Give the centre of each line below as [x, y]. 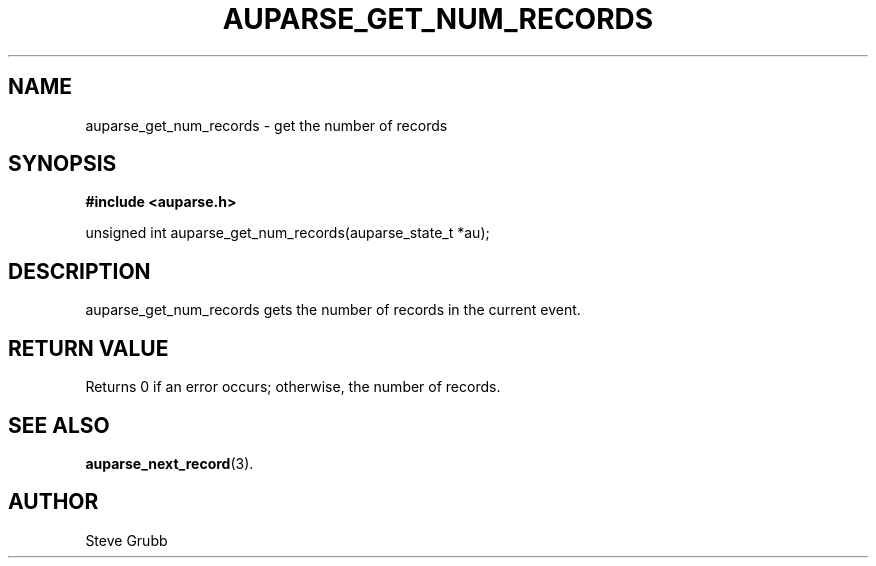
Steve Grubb [126, 540]
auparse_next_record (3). [169, 463]
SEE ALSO [59, 425]
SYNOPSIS [62, 164]
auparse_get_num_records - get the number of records [266, 125]
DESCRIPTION [79, 271]
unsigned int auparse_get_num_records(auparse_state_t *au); [287, 233]
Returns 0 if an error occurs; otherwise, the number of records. [293, 387]
